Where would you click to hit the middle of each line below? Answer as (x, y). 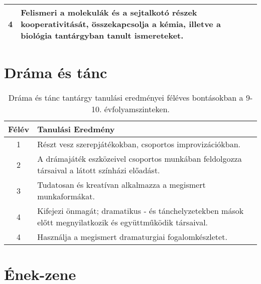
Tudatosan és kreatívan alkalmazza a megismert (121, 185)
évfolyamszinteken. (137, 109)
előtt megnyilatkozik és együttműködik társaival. (123, 222)
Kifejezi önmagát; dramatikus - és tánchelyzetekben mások (141, 211)
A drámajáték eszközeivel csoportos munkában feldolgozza (140, 159)
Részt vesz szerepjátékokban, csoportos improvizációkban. (139, 144)
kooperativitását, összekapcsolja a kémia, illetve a (121, 24)
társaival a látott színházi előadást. (99, 170)
